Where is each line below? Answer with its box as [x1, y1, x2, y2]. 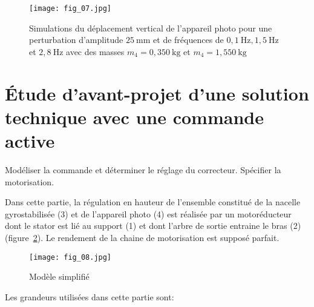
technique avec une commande [5, 104, 264, 129]
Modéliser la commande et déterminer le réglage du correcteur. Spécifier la [5, 163, 281, 176]
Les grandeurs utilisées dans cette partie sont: [5, 290, 174, 303]
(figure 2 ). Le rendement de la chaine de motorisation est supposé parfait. [5, 231, 280, 243]
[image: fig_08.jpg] [29, 253, 112, 262]
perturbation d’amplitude [29, 33, 123, 46]
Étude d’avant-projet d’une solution [5, 81, 309, 105]
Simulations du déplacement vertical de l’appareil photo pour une [29, 21, 272, 34]
